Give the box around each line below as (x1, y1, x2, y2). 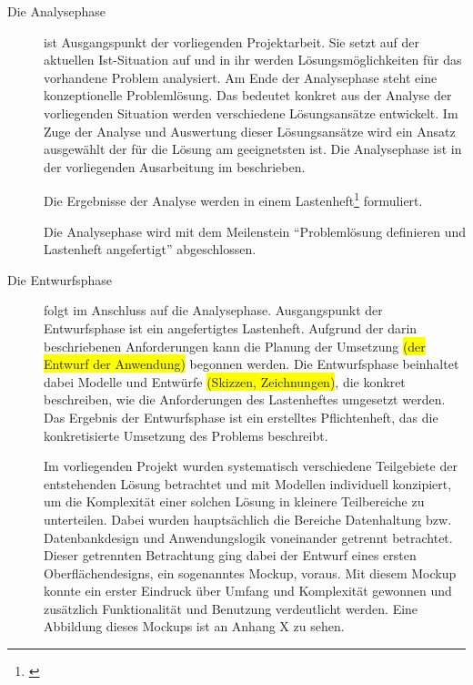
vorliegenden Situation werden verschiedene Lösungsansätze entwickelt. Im (44, 103, 458, 122)
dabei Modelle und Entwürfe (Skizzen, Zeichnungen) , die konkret (44, 372, 406, 391)
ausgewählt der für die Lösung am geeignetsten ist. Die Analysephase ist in (44, 139, 462, 158)
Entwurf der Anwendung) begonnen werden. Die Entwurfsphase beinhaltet (44, 354, 459, 373)
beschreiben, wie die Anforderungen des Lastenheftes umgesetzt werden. (44, 390, 446, 409)
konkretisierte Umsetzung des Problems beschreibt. (44, 425, 328, 445)
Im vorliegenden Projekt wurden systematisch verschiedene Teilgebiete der (44, 456, 458, 475)
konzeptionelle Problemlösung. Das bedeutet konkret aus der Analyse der (44, 86, 452, 105)
